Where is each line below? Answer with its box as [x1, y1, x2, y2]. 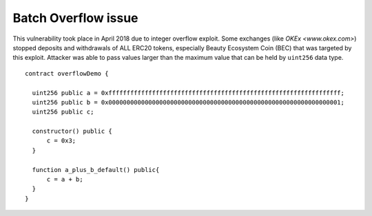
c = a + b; [46, 175, 83, 184]
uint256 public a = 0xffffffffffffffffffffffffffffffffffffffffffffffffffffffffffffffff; [32, 89, 344, 96]
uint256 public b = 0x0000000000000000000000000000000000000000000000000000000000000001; [32, 98, 344, 106]
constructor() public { [32, 127, 113, 136]
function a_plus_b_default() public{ [32, 166, 160, 173]
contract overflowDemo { [25, 69, 109, 77]
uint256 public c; [32, 108, 94, 116]
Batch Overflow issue [12, 10, 138, 25]
